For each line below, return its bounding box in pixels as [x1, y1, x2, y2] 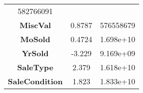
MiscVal [20, 19, 51, 31]
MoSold [20, 33, 50, 45]
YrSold [21, 47, 49, 59]
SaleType [17, 62, 54, 73]
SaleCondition [8, 76, 63, 87]
